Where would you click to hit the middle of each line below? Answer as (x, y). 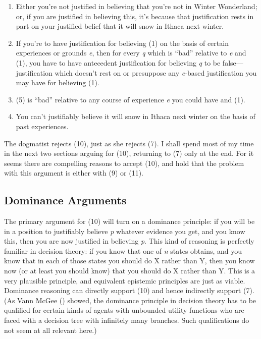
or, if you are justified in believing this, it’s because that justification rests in (135, 16)
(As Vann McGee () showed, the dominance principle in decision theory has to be (130, 300)
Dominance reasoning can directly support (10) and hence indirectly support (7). (129, 290)
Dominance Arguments (65, 200)
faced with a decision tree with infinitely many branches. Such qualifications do (127, 320)
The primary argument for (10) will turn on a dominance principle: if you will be (129, 221)
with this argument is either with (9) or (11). (74, 173)
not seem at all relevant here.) (50, 330)
